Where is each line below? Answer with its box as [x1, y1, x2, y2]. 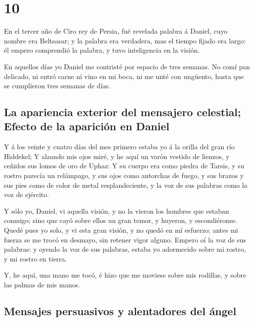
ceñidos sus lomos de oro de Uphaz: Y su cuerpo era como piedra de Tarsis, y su [4, 160, 244, 171]
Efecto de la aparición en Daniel [4, 119, 169, 134]
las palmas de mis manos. [4, 280, 80, 289]
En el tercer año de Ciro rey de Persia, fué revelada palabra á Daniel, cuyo [4, 26, 228, 36]
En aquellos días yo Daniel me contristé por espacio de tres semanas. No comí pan [4, 61, 250, 71]
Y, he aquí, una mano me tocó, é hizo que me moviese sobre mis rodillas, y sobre [4, 270, 246, 280]
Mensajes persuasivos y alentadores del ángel [4, 303, 236, 318]
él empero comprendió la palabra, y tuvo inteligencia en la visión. [4, 45, 200, 55]
